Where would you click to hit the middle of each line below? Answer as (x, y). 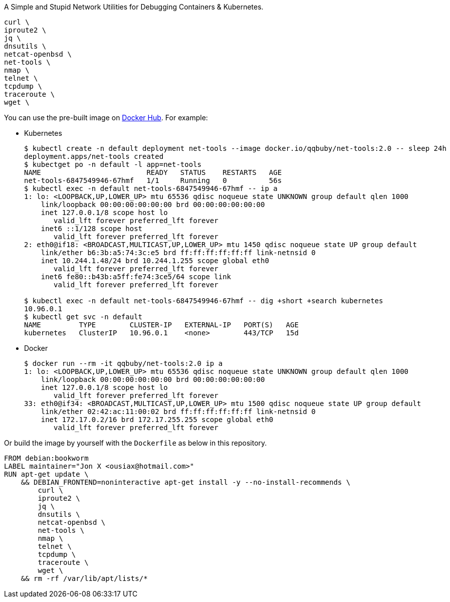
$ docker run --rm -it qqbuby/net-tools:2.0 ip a (124, 363)
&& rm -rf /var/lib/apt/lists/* (84, 578)
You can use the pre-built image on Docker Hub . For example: (106, 118)
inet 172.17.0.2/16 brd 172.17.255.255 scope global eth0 (157, 420)
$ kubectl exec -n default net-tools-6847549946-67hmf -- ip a (151, 188)
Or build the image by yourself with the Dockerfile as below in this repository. (136, 443)
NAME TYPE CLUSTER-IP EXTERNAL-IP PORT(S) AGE (161, 325)
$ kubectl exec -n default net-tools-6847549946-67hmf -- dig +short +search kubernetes (204, 301)
